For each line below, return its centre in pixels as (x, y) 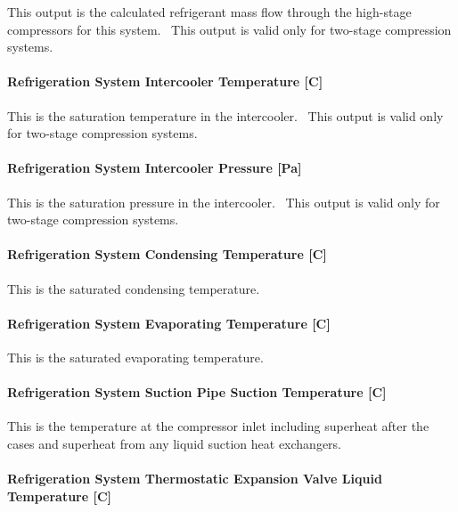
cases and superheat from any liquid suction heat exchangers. (175, 443)
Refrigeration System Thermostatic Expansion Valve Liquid (195, 479)
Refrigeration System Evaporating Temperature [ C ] (169, 323)
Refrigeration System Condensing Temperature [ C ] (167, 254)
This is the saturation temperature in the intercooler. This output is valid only (225, 115)
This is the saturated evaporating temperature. (135, 357)
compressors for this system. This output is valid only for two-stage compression (229, 29)
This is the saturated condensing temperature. (134, 288)
